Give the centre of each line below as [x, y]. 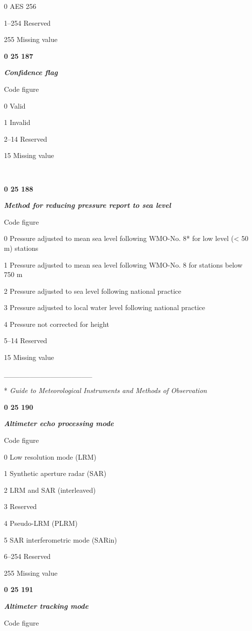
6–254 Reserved [27, 556]
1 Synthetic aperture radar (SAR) [55, 473]
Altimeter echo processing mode [59, 423]
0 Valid [15, 105]
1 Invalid [17, 122]
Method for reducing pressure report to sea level [87, 205]
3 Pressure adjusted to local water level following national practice [105, 307]
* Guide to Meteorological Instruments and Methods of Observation [105, 390]
